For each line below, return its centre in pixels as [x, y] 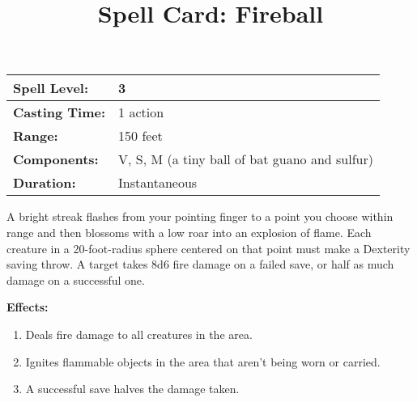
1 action [141, 112]
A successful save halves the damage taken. [132, 389]
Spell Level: [51, 88]
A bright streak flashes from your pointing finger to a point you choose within [200, 216]
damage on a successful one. [76, 279]
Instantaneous [158, 183]
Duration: [45, 183]
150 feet [140, 136]
